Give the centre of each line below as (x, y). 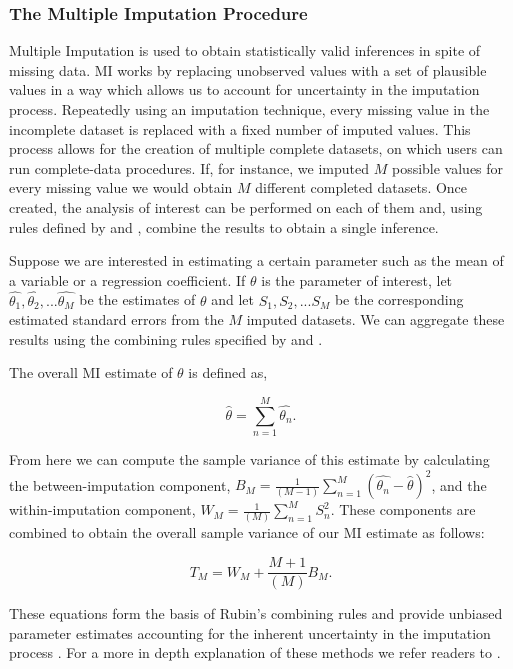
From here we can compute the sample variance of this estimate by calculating (249, 459)
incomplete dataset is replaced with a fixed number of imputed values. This (240, 128)
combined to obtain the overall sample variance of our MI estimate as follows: (247, 532)
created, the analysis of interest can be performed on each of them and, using (246, 206)
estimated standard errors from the (116, 319)
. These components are (403, 509)
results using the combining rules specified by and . (166, 338)
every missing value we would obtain (121, 187)
